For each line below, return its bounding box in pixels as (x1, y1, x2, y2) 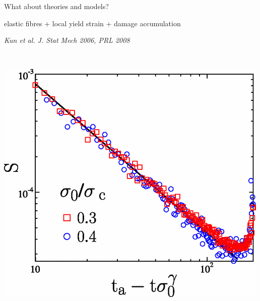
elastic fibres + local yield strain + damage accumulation (4, 18, 181, 28)
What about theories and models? (4, 1, 109, 11)
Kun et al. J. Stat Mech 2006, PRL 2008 (4, 35, 130, 45)
